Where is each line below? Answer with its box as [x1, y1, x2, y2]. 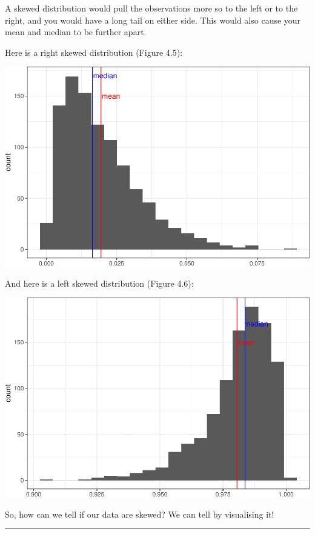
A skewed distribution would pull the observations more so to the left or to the [5, 2, 298, 14]
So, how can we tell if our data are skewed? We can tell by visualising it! [5, 507, 274, 520]
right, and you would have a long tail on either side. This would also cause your [5, 13, 301, 26]
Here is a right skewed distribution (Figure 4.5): [5, 45, 183, 58]
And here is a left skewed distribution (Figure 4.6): [5, 276, 194, 289]
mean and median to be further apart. [5, 25, 147, 38]
